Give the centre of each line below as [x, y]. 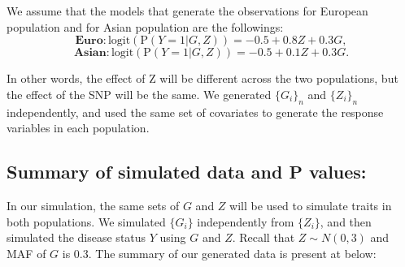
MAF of [26, 253]
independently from [246, 221]
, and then [346, 221]
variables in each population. [78, 128]
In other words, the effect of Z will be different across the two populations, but [202, 78]
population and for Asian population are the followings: [145, 26]
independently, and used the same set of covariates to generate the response [195, 112]
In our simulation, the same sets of [93, 205]
